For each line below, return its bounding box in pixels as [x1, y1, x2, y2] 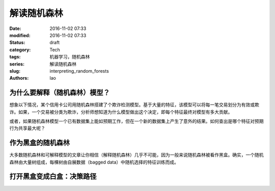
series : [9, 61, 25, 67]
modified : [9, 32, 31, 38]
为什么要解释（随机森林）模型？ [9, 88, 110, 97]
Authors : [9, 75, 29, 81]
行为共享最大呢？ [9, 125, 45, 132]
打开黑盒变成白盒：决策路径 [9, 172, 97, 181]
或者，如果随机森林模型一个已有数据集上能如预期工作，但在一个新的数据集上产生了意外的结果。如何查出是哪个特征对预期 [9, 118, 264, 124]
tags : [9, 54, 21, 60]
